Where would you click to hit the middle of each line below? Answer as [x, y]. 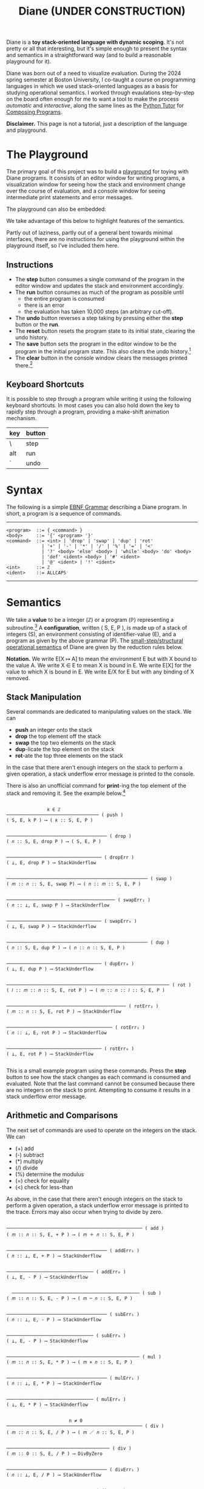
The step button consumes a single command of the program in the [100, 279]
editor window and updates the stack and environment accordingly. [99, 285]
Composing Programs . [34, 112]
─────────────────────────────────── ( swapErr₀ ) [72, 921]
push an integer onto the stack [54, 730]
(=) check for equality [42, 1181]
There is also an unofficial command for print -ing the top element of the [96, 786]
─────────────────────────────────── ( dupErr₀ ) [70, 964]
